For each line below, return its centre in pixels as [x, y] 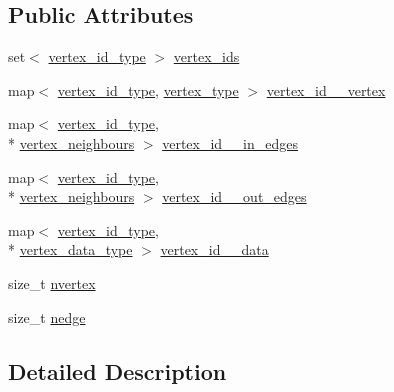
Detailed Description [117, 370]
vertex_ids [206, 56]
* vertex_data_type [70, 249]
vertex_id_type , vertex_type [148, 89]
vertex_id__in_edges [230, 142]
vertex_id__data [214, 249]
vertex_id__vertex [326, 89]
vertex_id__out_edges [234, 196]
